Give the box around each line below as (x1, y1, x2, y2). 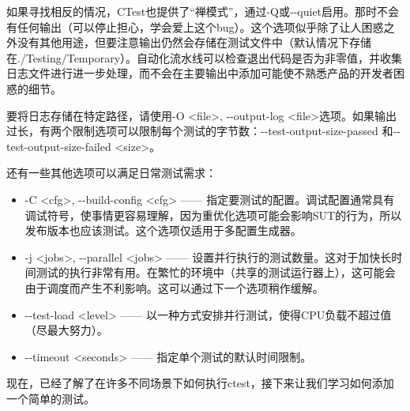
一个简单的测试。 (6, 390, 95, 406)
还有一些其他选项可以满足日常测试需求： (6, 164, 216, 181)
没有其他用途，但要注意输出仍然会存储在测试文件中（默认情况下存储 (17, 34, 371, 51)
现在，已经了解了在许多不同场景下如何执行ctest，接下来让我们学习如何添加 (6, 375, 394, 391)
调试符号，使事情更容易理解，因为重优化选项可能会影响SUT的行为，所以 (24, 206, 402, 223)
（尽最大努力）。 (24, 322, 108, 338)
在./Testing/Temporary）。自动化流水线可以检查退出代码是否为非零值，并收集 (6, 49, 403, 66)
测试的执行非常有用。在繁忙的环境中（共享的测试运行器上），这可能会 (36, 264, 396, 281)
